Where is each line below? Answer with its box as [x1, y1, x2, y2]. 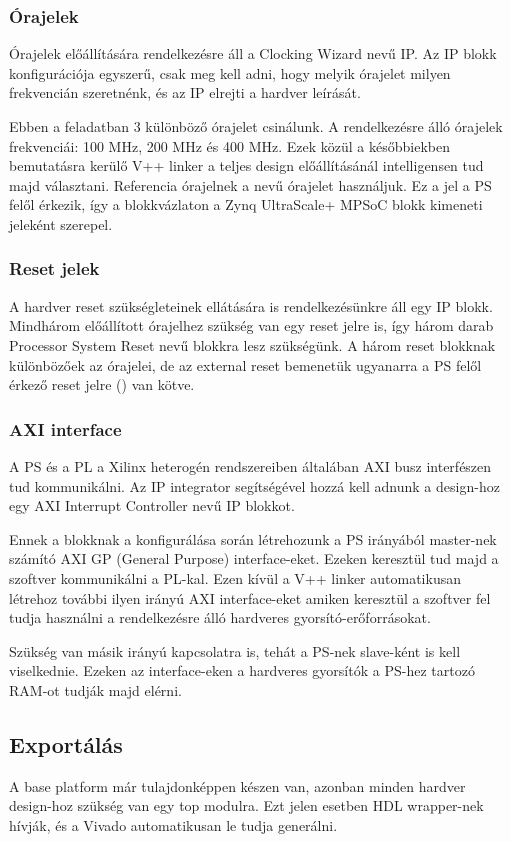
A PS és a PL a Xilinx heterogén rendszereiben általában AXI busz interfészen [9, 455, 492, 476]
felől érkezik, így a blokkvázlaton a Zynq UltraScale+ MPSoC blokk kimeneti [9, 194, 483, 215]
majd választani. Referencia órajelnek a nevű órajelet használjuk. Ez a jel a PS [9, 174, 492, 195]
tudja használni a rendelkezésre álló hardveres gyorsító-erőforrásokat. [9, 607, 431, 628]
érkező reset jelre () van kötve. [9, 374, 195, 395]
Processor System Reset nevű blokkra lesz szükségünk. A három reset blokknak [9, 334, 496, 355]
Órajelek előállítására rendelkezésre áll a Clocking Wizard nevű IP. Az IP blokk [9, 43, 497, 64]
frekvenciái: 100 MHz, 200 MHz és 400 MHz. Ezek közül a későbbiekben [9, 135, 450, 156]
